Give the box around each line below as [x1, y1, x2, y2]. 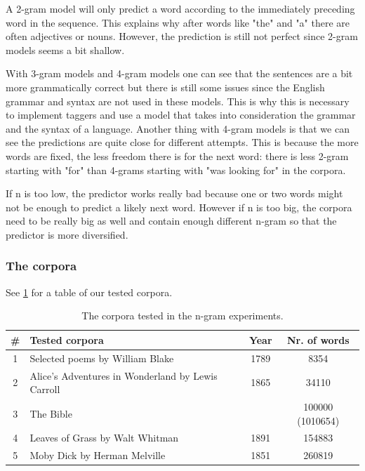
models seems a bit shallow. [6, 42, 125, 57]
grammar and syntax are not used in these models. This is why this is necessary [6, 93, 350, 108]
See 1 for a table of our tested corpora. [6, 284, 173, 299]
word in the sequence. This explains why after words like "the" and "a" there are [6, 15, 350, 29]
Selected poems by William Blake [29, 350, 174, 365]
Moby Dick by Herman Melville [29, 448, 166, 463]
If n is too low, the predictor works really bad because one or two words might [6, 186, 343, 201]
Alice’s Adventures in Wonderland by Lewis [29, 368, 218, 383]
